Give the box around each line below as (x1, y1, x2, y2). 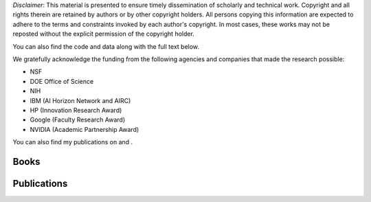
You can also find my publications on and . (12, 138, 133, 146)
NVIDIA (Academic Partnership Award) (30, 125, 139, 133)
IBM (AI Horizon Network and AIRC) (30, 96, 131, 104)
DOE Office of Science (30, 77, 94, 85)
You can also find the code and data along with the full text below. (12, 42, 199, 51)
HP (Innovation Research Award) (30, 106, 122, 114)
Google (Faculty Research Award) (30, 115, 126, 124)
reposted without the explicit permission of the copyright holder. (12, 30, 195, 38)
